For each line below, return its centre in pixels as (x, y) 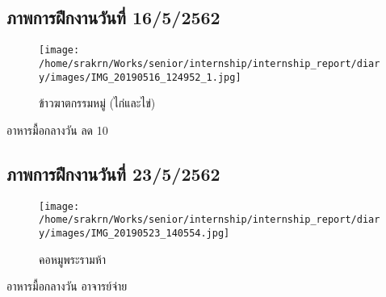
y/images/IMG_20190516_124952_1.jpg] (140, 77)
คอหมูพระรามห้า (73, 259)
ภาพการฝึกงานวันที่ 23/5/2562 (113, 173)
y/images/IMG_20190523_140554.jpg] (134, 233)
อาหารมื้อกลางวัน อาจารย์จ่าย (67, 286)
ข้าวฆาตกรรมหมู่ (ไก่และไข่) (97, 103)
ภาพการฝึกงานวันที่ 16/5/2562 (113, 17)
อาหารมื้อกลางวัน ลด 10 (57, 130)
